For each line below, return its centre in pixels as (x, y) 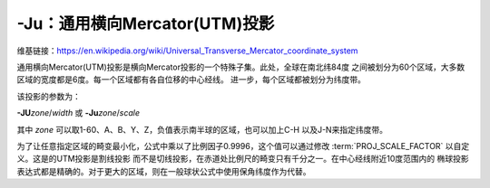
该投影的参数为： (49, 96)
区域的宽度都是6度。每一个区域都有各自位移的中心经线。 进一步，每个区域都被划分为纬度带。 (191, 80)
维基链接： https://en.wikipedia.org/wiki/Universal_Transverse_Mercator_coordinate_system (187, 51)
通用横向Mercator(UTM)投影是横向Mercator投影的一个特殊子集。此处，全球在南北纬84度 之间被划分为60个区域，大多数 (241, 67)
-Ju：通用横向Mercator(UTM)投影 (146, 23)
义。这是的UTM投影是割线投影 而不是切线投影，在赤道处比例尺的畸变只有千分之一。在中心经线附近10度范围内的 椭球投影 (243, 159)
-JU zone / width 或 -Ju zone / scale (78, 113)
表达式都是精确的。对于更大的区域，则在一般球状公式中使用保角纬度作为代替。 (164, 171)
